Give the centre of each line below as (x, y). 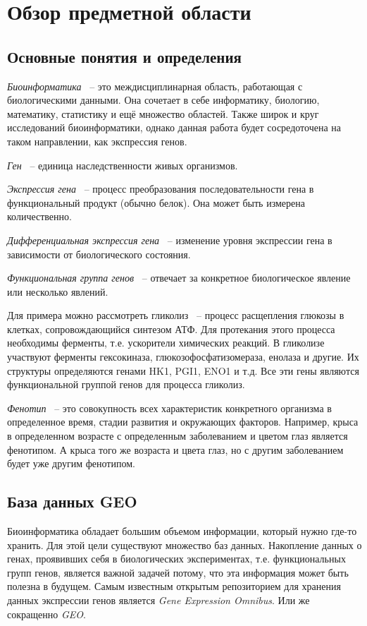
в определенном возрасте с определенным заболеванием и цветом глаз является (178, 436)
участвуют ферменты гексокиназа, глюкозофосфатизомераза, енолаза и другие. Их (183, 357)
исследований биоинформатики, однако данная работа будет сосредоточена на (174, 127)
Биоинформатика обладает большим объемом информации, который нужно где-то (182, 531)
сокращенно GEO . (46, 614)
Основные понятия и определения (124, 56)
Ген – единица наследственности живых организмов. (123, 165)
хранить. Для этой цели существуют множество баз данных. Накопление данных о (185, 544)
